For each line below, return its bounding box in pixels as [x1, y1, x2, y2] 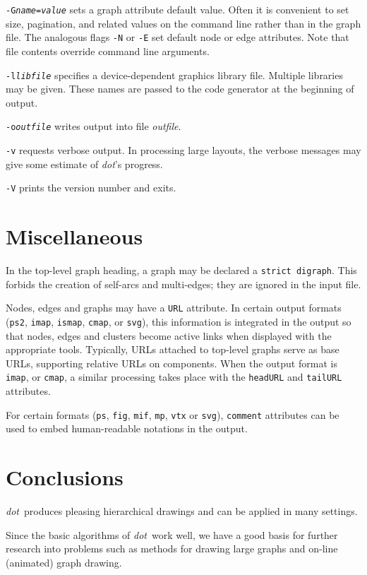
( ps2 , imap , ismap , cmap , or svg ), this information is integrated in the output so [6, 314, 351, 328]
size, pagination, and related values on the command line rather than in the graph [6, 16, 361, 30]
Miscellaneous [6, 222, 143, 251]
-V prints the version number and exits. [6, 180, 176, 195]
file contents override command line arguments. [6, 43, 210, 58]
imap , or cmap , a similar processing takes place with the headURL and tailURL [6, 369, 342, 384]
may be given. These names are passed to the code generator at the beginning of [6, 81, 354, 96]
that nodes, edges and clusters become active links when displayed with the [6, 328, 332, 343]
